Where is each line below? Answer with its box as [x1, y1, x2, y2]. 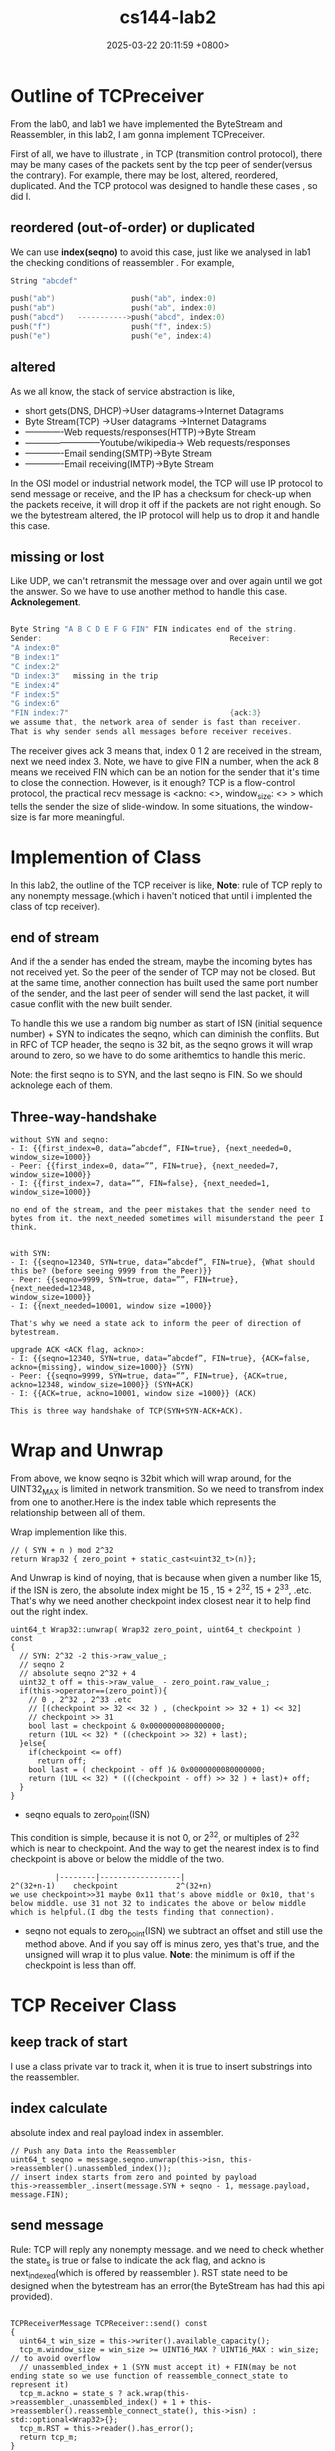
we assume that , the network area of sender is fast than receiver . [10, 717, 302, 728]
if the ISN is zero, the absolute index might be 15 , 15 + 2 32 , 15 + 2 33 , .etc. [10, 1582, 312, 1596]
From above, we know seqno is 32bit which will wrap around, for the [10, 1472, 292, 1485]
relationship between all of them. [10, 1506, 146, 1518]
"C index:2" [10, 661, 60, 671]
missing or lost [10, 548, 105, 565]
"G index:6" [10, 699, 60, 709]
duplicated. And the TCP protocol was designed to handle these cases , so [10, 179, 318, 191]
